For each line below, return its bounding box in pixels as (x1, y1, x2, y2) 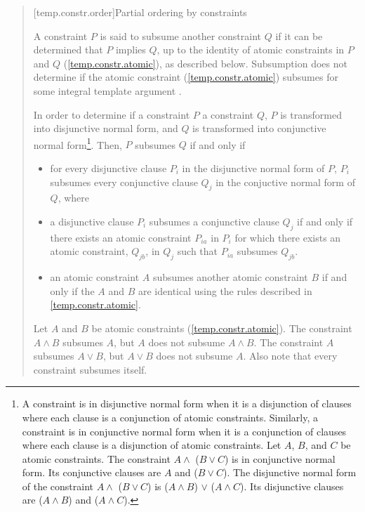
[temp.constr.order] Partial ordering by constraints (33, 5, 247, 19)
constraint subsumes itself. (33, 362, 147, 376)
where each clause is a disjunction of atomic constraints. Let (22, 438, 281, 452)
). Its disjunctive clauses (240, 478, 344, 493)
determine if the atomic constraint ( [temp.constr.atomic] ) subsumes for (33, 70, 338, 84)
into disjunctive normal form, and (33, 121, 178, 136)
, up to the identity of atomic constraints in (157, 42, 345, 57)
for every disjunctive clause (50, 161, 167, 175)
